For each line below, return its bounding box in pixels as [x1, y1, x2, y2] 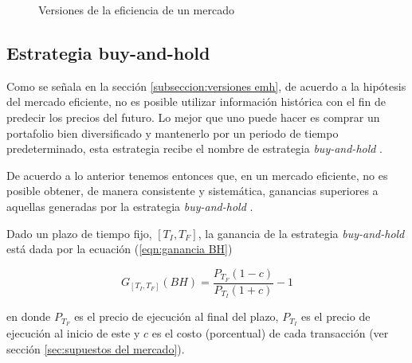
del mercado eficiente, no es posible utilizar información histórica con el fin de [6, 93, 386, 110]
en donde [6, 308, 51, 325]
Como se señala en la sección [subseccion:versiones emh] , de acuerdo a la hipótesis [6, 77, 406, 94]
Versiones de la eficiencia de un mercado [38, 2, 234, 18]
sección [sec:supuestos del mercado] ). [6, 340, 185, 357]
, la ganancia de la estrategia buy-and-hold [198, 224, 405, 241]
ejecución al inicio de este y [6, 325, 140, 342]
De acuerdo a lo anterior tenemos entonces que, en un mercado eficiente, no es [6, 166, 388, 183]
